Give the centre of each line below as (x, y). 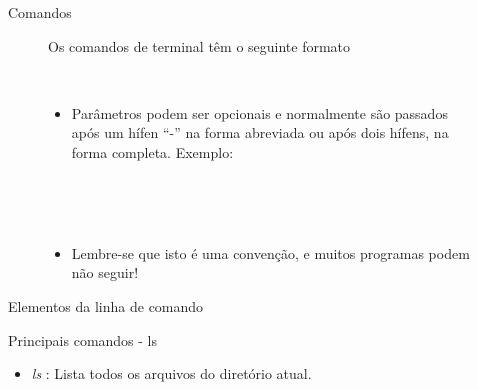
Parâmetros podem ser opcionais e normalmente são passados (259, 112)
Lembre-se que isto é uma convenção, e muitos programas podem (270, 252)
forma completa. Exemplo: (152, 151)
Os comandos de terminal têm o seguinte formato (199, 45)
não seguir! (105, 272)
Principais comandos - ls (83, 339)
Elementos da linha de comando (106, 305)
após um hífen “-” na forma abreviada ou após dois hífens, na (260, 132)
